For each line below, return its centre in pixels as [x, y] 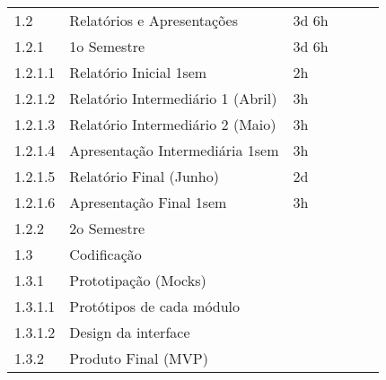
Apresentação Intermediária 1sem [174, 150]
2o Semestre [107, 228]
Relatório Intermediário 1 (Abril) [173, 98]
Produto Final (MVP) [139, 358]
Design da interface [130, 332]
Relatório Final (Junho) [144, 176]
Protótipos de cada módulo [155, 306]
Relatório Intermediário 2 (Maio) [173, 124]
